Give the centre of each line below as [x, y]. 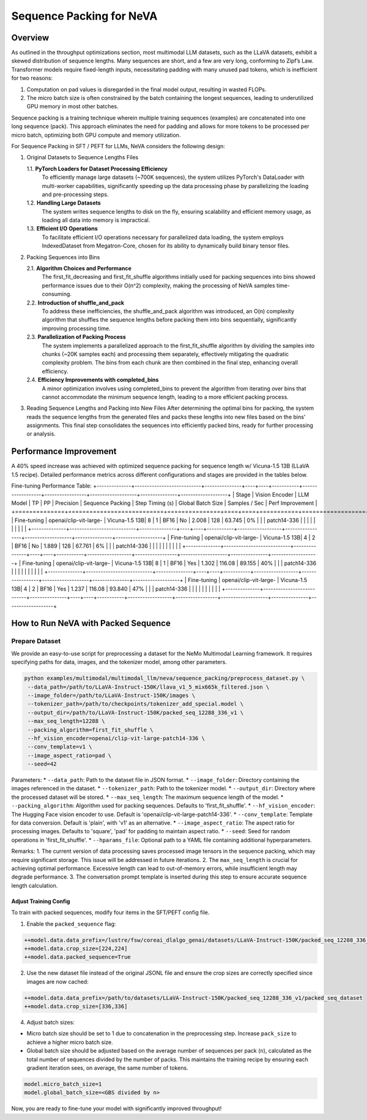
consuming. [57, 294]
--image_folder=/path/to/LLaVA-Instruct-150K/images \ [112, 695]
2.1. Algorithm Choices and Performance [79, 268]
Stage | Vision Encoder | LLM [272, 494]
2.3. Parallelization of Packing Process [76, 337]
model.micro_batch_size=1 [63, 1084]
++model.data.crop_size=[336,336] [76, 1007]
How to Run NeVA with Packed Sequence [91, 623]
